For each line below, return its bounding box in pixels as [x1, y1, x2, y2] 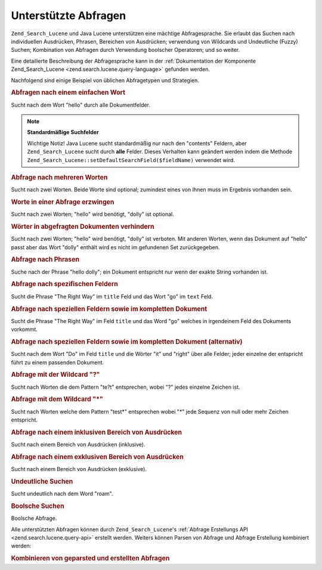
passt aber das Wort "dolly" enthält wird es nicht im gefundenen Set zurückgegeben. [11, 243, 220, 250]
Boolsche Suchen [11, 502, 65, 510]
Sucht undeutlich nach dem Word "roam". [11, 490, 113, 497]
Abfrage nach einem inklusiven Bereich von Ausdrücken [11, 428, 182, 436]
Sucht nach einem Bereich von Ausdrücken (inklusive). [11, 441, 145, 448]
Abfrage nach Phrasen [11, 255, 80, 264]
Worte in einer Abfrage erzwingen [11, 197, 114, 206]
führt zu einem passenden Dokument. [11, 358, 104, 366]
